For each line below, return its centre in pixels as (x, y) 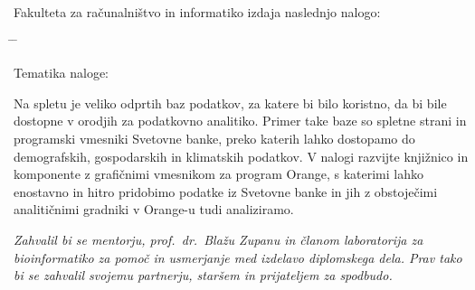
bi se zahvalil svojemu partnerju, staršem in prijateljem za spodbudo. (203, 275)
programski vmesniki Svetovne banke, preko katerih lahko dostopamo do (214, 138)
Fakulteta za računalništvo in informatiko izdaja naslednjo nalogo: (197, 12)
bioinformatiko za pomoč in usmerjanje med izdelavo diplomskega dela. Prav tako (238, 257)
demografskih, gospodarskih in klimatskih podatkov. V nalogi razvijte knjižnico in (241, 156)
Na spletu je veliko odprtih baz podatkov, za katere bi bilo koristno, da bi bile (230, 103)
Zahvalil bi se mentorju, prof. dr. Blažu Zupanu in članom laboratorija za (218, 239)
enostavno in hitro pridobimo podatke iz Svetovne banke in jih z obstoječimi (226, 191)
